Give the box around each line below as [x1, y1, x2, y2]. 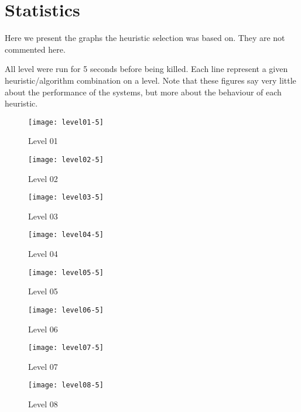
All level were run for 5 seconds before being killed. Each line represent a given [5, 63, 288, 75]
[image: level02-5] [28, 155, 104, 164]
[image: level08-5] [28, 381, 104, 390]
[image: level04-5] [28, 231, 104, 239]
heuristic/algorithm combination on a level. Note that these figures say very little [5, 74, 296, 86]
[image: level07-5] [28, 344, 104, 352]
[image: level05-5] [28, 268, 104, 277]
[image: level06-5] [28, 305, 104, 314]
